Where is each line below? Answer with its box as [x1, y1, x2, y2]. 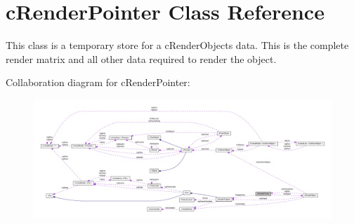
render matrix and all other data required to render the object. [6, 51, 277, 66]
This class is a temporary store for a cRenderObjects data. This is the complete [6, 38, 349, 52]
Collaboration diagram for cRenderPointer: [6, 75, 190, 90]
